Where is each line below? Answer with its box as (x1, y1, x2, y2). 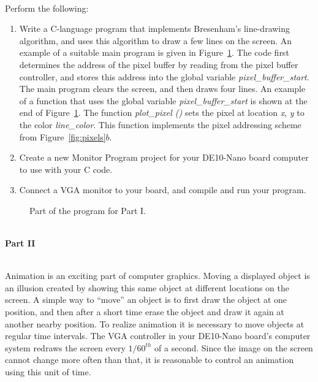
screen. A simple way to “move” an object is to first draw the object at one (5, 293, 287, 306)
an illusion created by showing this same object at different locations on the (5, 281, 290, 294)
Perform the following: (5, 1, 89, 14)
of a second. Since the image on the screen (154, 341, 313, 354)
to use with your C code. (19, 162, 113, 175)
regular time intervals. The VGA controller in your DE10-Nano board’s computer (5, 329, 311, 342)
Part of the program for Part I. (29, 204, 146, 216)
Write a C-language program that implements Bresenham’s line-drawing (19, 22, 290, 35)
